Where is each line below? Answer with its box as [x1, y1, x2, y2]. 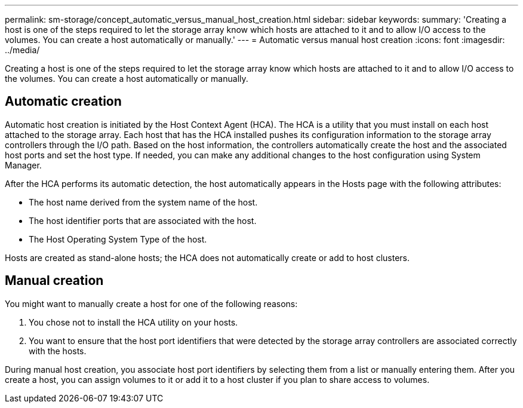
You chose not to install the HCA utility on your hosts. [29, 317, 238, 327]
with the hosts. [29, 345, 87, 356]
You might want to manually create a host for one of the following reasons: [5, 298, 298, 309]
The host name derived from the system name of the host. [29, 197, 258, 207]
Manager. [5, 159, 42, 170]
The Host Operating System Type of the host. [29, 234, 207, 244]
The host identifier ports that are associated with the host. [29, 215, 257, 226]
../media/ [5, 45, 40, 55]
